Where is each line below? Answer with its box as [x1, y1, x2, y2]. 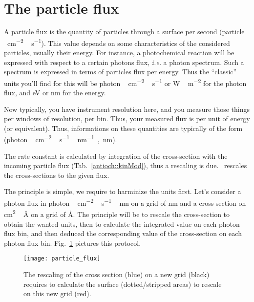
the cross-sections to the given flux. [4, 170, 109, 180]
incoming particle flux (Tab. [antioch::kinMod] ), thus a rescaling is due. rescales [4, 160, 247, 171]
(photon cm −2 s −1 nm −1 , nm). [4, 133, 117, 145]
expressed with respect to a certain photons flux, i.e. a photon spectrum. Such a [4, 57, 244, 67]
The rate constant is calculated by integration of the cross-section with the [4, 151, 228, 161]
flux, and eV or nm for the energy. [4, 87, 106, 97]
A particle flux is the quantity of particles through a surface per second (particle [4, 26, 245, 37]
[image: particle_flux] [23, 255, 101, 262]
